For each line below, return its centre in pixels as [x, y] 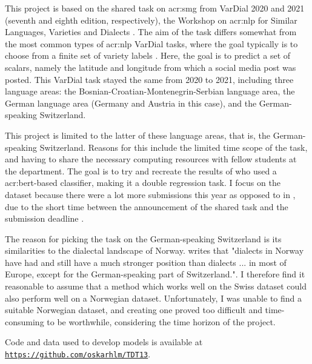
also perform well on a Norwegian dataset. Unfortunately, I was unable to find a [154, 298]
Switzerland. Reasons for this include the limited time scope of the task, [174, 147]
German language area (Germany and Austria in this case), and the [131, 103]
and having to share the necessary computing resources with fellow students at [151, 159]
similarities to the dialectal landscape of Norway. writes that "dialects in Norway [154, 250]
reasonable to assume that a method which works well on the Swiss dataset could [156, 286]
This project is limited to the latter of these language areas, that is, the [138, 135]
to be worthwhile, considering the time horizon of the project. [161, 321]
